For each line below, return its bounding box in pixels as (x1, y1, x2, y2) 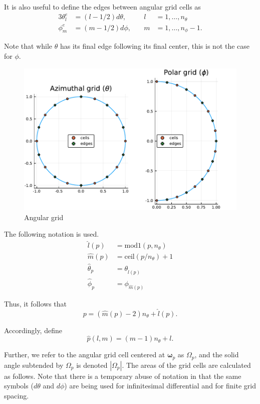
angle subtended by (4, 359, 64, 370)
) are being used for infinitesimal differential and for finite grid (64, 380, 256, 391)
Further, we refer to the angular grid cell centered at (4, 349, 165, 360)
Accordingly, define (4, 325, 62, 335)
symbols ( (4, 380, 34, 391)
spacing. (4, 390, 29, 401)
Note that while (4, 41, 53, 51)
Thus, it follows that (4, 298, 67, 309)
